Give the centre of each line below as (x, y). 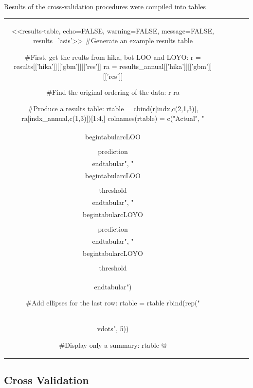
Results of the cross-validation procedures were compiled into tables (105, 6)
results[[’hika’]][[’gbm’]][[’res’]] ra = (65, 66)
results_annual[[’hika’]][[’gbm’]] (166, 66)
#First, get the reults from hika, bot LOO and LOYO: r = (113, 57)
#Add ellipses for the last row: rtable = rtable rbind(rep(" (113, 303)
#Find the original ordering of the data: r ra (113, 92)
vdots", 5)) (113, 329)
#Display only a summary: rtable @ (113, 345)
